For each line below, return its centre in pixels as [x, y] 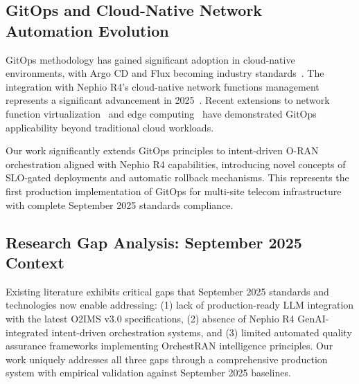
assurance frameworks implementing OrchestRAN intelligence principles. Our [169, 346]
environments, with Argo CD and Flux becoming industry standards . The [165, 73]
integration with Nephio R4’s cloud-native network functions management [163, 86]
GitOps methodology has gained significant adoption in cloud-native [150, 59]
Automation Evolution [87, 30]
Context [35, 262]
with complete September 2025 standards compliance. [120, 204]
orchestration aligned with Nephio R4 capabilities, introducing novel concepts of [176, 164]
